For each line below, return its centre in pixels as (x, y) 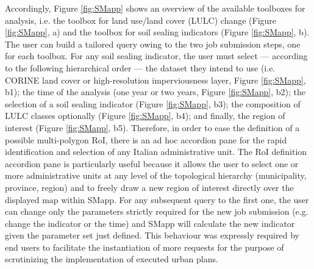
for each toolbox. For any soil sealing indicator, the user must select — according (156, 56)
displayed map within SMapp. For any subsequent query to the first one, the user (157, 199)
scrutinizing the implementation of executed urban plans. (112, 259)
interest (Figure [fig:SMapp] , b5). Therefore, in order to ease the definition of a (152, 127)
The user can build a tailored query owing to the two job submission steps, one (153, 44)
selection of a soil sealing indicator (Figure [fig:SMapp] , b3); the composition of (153, 103)
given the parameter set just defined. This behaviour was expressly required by (152, 235)
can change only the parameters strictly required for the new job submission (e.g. (157, 211)
